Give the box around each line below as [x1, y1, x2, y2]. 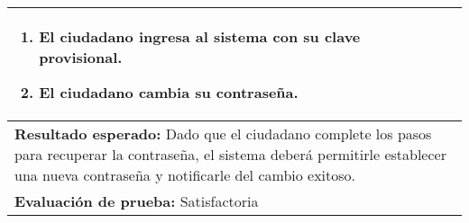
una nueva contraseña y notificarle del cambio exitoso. [14, 165, 356, 185]
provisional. [39, 47, 123, 67]
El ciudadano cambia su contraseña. [39, 82, 299, 103]
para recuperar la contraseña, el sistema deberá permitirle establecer [14, 144, 446, 165]
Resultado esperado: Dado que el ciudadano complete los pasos [14, 123, 432, 144]
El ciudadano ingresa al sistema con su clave [39, 26, 361, 47]
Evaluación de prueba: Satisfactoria [14, 191, 259, 211]
